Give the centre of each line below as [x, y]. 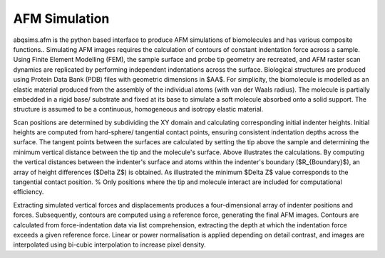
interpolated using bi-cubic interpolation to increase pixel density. [109, 244]
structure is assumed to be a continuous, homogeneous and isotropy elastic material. [138, 109]
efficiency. [29, 192]
